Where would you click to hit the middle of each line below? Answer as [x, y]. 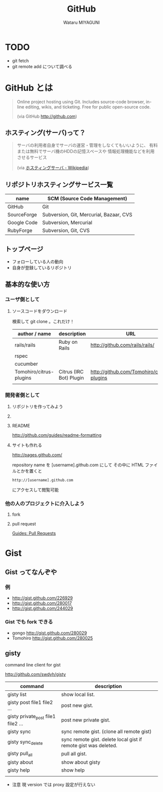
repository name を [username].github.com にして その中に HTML [78, 465]
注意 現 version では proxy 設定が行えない [54, 784]
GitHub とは [29, 88]
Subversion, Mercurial [67, 223]
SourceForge [22, 215]
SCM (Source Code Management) [87, 199]
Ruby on [68, 342]
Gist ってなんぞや [31, 572]
